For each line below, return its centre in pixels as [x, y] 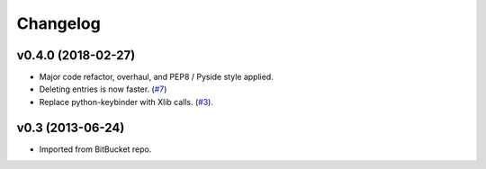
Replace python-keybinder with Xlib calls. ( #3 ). [126, 102]
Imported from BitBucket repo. [95, 149]
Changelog [58, 23]
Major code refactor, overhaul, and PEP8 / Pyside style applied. [156, 77]
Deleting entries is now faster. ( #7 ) [103, 89]
